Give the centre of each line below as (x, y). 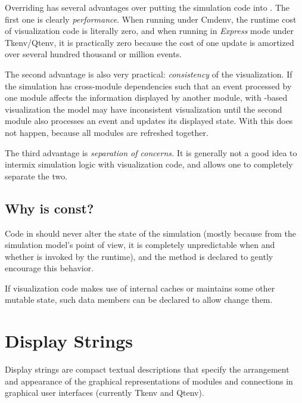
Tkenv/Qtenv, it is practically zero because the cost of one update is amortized (150, 42)
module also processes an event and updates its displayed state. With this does (149, 121)
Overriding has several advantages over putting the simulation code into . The (147, 7)
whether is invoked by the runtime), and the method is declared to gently (139, 256)
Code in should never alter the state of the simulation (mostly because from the (150, 233)
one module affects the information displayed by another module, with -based (146, 97)
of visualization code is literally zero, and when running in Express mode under (149, 31)
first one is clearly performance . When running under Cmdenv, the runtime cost (151, 19)
